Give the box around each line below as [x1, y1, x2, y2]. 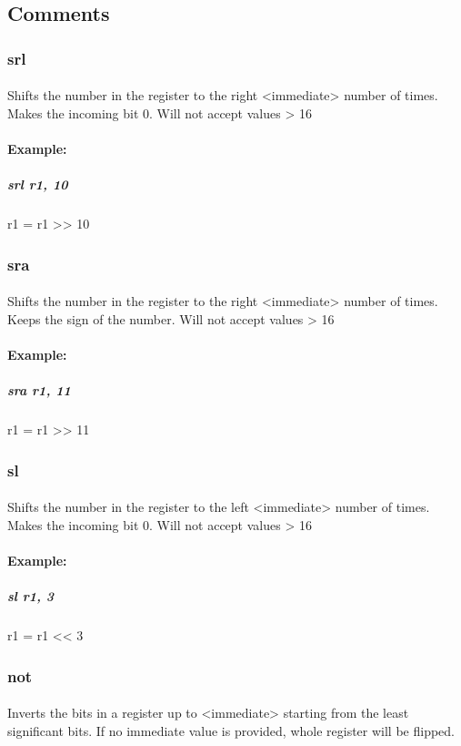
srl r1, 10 [7, 175, 68, 194]
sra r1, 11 [7, 381, 71, 400]
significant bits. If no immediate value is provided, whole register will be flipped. [7, 720, 455, 740]
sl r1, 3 [7, 587, 55, 606]
